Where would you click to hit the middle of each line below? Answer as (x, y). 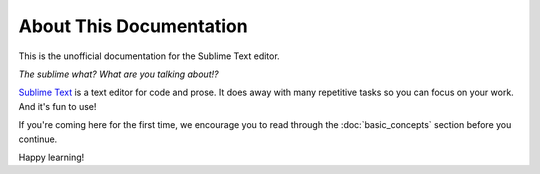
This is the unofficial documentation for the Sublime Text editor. (149, 56)
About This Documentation (133, 26)
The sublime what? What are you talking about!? (118, 74)
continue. (38, 139)
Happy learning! (51, 157)
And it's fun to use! (57, 106)
